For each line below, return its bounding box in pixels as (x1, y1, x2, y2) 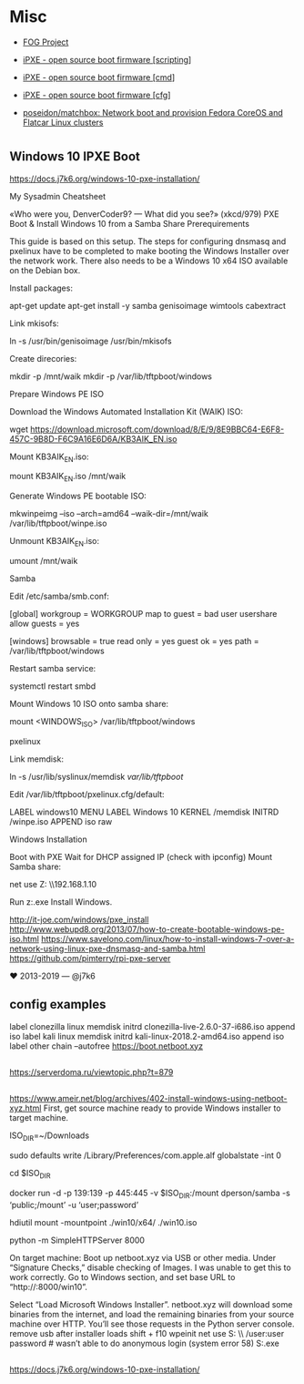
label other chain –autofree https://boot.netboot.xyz (9, 1041, 203, 1051)
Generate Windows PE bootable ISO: (9, 490, 147, 502)
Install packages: (9, 282, 73, 293)
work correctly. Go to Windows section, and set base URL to (9, 1271, 236, 1282)
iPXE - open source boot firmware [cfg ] (22, 89, 171, 100)
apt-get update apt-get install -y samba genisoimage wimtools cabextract (9, 300, 287, 311)
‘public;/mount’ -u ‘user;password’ (9, 1199, 139, 1210)
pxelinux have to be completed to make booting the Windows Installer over (9, 245, 289, 256)
